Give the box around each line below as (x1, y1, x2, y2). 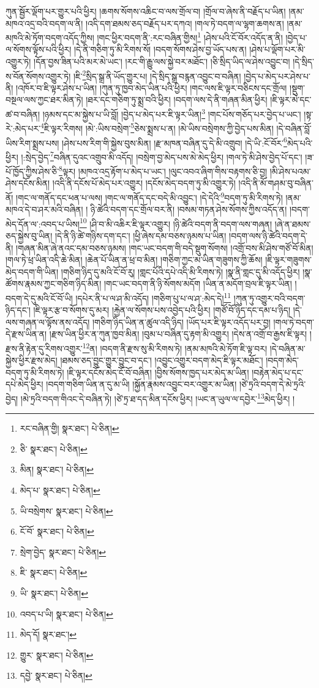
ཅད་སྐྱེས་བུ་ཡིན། (6, 229, 53, 242)
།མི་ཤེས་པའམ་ (269, 164, 311, 177)
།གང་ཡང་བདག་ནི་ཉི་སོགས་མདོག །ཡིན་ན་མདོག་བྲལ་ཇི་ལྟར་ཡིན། (103, 277, 292, 290)
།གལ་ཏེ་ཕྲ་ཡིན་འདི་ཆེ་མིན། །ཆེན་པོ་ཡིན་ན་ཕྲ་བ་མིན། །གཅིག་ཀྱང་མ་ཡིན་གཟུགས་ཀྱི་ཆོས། (6, 253, 263, 266)
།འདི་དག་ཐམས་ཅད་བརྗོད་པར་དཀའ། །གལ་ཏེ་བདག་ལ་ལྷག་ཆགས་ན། (85, 17, 284, 29)
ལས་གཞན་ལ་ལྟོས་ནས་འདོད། (6, 315, 90, 328)
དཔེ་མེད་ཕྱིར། (6, 378, 43, 391)
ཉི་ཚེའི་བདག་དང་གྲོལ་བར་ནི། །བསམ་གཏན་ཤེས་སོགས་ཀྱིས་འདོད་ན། (91, 203, 287, 216)
